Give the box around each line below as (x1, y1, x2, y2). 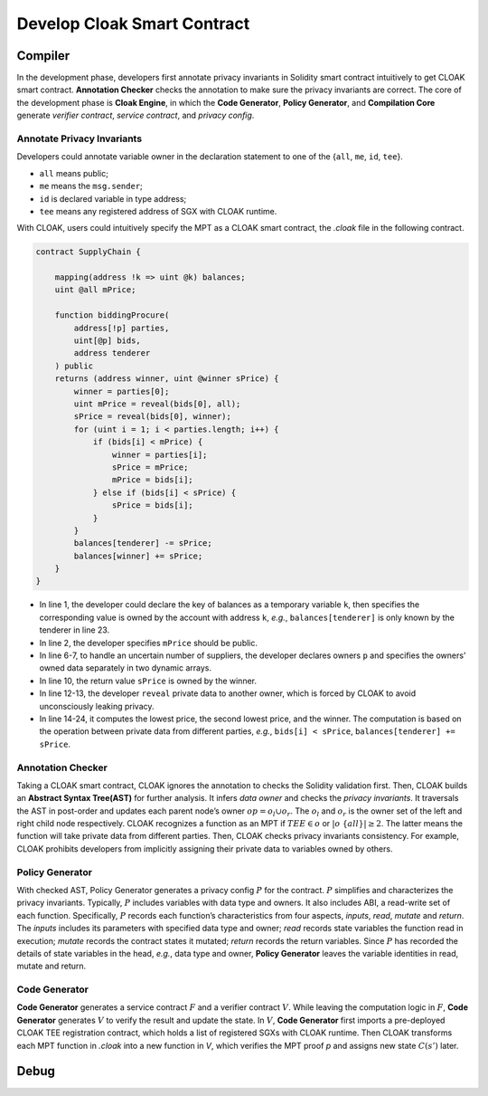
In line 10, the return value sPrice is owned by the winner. (39, 675, 258, 686)
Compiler (16, 48, 70, 63)
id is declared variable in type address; (39, 193, 187, 204)
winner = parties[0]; (73, 386, 170, 396)
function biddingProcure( (54, 310, 170, 320)
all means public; (39, 167, 108, 178)
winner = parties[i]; (111, 449, 208, 460)
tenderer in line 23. (39, 624, 110, 635)
